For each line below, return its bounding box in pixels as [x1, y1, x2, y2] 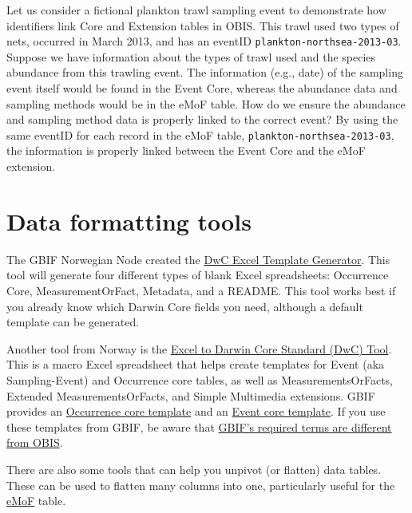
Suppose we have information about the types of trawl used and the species [6, 48, 376, 65]
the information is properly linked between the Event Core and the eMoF [6, 142, 366, 159]
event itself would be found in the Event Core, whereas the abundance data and [6, 80, 398, 97]
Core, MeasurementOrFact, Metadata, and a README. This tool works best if [6, 282, 396, 298]
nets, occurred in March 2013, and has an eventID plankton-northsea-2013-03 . [6, 33, 402, 49]
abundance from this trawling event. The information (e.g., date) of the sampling [6, 64, 403, 81]
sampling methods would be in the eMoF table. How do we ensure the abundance [6, 95, 406, 112]
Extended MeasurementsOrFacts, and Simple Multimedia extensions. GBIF [6, 387, 375, 404]
